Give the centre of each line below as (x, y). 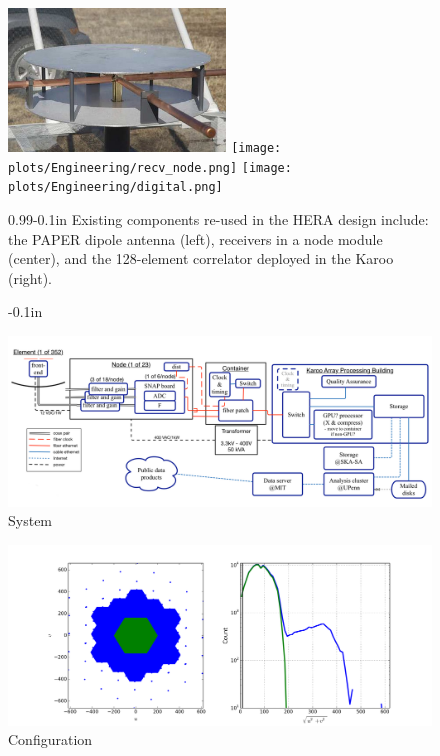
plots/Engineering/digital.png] (115, 187)
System (30, 520)
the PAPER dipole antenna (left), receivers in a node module (195, 238)
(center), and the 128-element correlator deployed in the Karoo (201, 258)
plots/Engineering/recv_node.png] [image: (150, 167)
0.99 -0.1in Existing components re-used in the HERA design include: (218, 218)
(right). (30, 277)
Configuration (50, 739)
